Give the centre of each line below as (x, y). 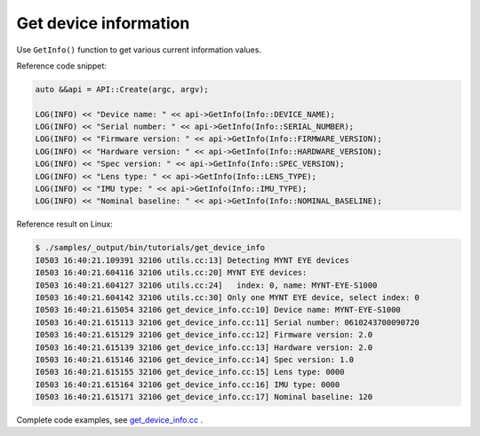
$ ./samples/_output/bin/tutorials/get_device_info (150, 248)
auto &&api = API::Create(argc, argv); (122, 89)
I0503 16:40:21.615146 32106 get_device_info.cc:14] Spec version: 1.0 (195, 359)
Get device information (103, 23)
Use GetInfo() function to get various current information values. (139, 50)
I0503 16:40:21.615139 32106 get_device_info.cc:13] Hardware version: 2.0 (204, 347)
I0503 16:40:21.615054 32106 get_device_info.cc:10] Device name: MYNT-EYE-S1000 (218, 310)
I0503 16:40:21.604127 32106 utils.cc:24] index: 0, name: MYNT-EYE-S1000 (206, 285)
